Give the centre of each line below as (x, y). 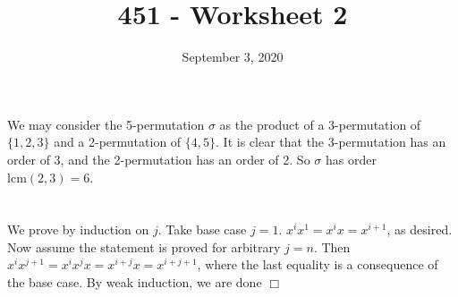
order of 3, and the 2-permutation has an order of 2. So (159, 159)
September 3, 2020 (233, 57)
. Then (332, 246)
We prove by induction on (78, 229)
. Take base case (202, 229)
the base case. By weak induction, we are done (135, 282)
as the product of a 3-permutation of (320, 124)
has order (351, 159)
